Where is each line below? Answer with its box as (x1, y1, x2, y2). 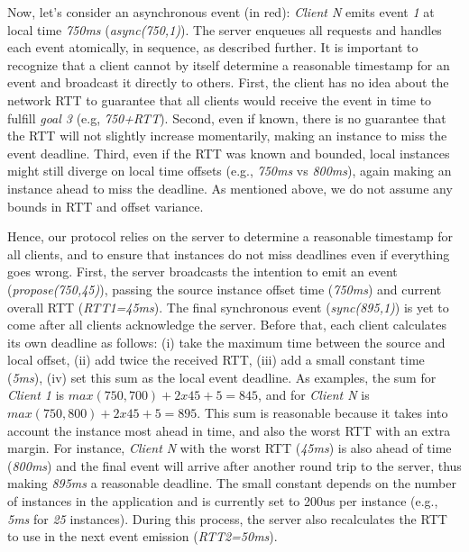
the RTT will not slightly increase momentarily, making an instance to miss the (7, 126, 447, 145)
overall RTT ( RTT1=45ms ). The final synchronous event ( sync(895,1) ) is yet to (7, 297, 449, 316)
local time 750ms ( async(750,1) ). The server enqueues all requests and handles (7, 20, 442, 39)
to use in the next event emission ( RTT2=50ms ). (7, 527, 278, 546)
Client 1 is (7, 385, 65, 404)
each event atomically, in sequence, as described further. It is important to (7, 38, 418, 57)
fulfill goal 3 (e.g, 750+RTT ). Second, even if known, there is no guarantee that (7, 108, 446, 127)
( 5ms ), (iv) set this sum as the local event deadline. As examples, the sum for (7, 367, 437, 386)
